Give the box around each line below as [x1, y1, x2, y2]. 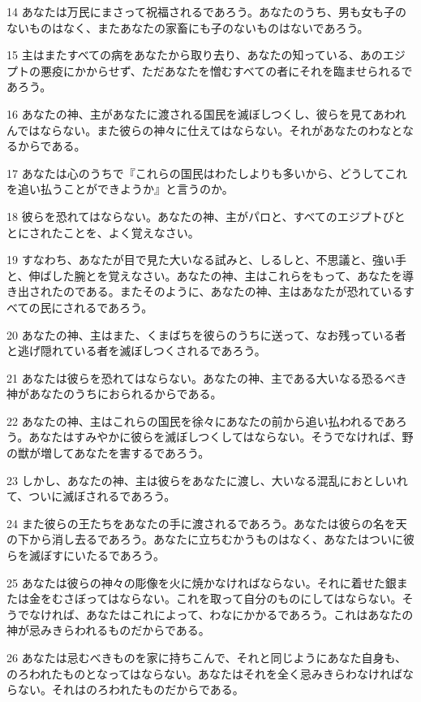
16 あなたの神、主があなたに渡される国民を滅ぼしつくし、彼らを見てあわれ [6, 105, 406, 122]
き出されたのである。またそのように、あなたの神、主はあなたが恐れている [6, 283, 404, 300]
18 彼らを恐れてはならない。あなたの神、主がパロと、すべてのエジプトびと [6, 207, 406, 224]
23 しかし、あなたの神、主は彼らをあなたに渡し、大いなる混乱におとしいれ [6, 471, 408, 488]
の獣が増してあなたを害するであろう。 [6, 444, 210, 461]
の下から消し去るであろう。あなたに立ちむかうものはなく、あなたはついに [6, 531, 404, 548]
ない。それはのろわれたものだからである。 [17, 681, 244, 698]
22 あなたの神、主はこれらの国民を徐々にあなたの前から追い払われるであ [6, 412, 396, 429]
